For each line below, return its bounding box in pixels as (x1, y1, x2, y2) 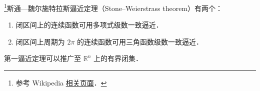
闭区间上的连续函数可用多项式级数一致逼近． (15, 19, 163, 30)
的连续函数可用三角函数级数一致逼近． (77, 36, 203, 46)
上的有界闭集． (93, 53, 142, 63)
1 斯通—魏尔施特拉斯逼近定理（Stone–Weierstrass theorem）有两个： (4, 1, 223, 13)
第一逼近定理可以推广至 (4, 53, 81, 63)
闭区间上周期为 (15, 36, 65, 46)
